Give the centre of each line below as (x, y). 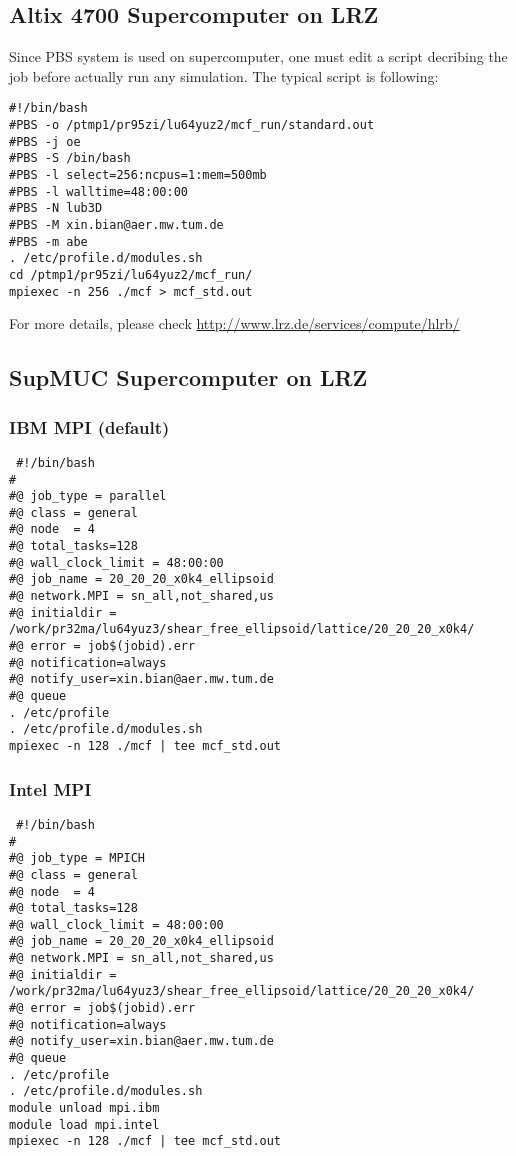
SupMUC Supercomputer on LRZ (188, 377)
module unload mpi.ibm (84, 1108)
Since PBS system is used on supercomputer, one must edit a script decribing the (258, 56)
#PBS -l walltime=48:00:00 (98, 191)
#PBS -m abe (48, 241)
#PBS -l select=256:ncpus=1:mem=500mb (138, 175)
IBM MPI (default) (89, 426)
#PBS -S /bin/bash (70, 158)
